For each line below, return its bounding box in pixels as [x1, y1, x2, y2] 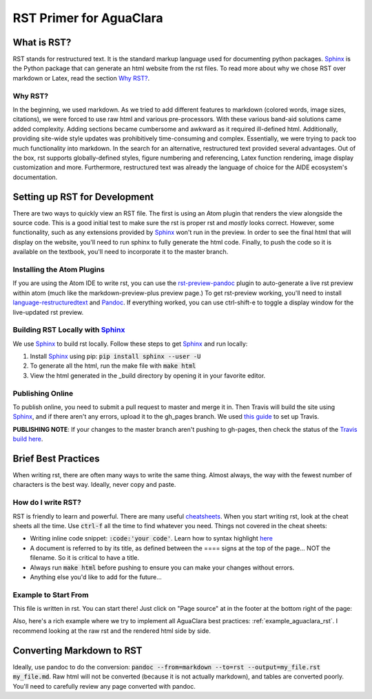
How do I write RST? [12, 498, 82, 508]
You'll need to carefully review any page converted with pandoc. [12, 682, 196, 690]
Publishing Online [12, 388, 74, 398]
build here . [12, 435, 43, 444]
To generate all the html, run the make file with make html [30, 362, 196, 370]
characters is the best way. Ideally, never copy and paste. [12, 481, 176, 489]
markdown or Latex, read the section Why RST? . [12, 74, 150, 82]
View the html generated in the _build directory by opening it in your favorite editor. [30, 371, 266, 379]
